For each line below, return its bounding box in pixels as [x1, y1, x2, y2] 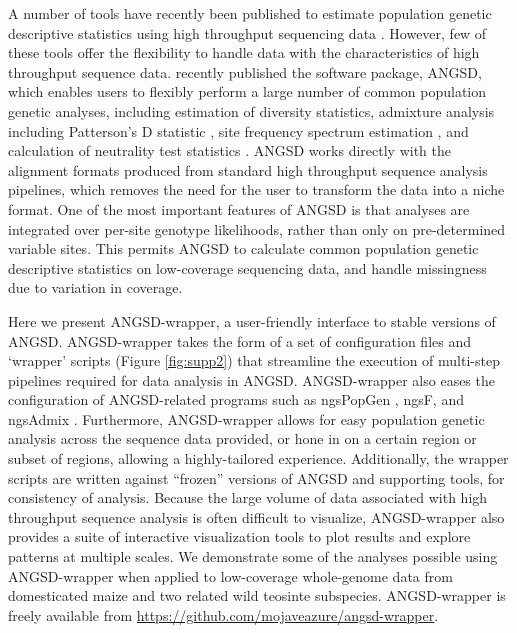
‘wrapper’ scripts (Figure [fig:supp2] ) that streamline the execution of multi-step [8, 350, 500, 371]
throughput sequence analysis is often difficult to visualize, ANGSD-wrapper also [8, 506, 505, 527]
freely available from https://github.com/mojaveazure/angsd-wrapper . [8, 604, 439, 625]
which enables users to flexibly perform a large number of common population [8, 81, 487, 102]
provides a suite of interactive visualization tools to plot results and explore [8, 526, 471, 547]
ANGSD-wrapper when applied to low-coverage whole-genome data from [8, 565, 453, 586]
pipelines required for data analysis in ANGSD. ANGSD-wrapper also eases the [8, 369, 495, 390]
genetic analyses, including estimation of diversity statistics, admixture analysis [8, 100, 495, 121]
